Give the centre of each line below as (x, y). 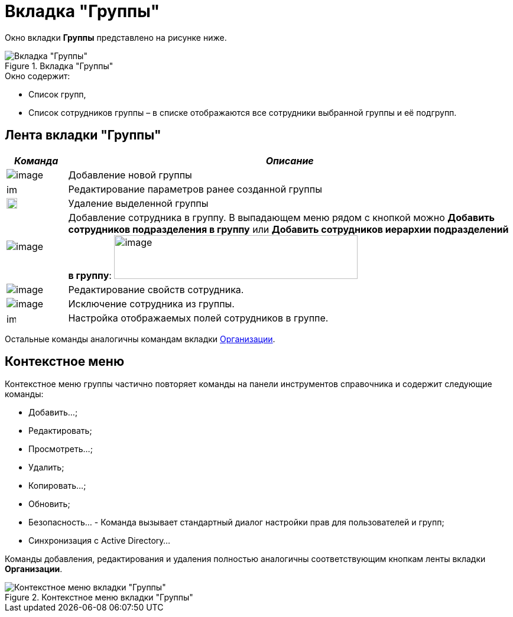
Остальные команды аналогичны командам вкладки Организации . (140, 339)
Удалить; (46, 467)
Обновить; (49, 504)
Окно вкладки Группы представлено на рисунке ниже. (116, 37)
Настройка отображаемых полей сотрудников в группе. (198, 318)
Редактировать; (60, 431)
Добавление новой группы (130, 175)
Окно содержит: (38, 76)
